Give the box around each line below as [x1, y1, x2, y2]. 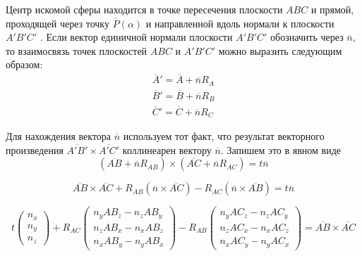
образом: [6, 57, 43, 72]
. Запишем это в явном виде [220, 142, 342, 157]
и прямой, [310, 2, 354, 16]
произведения [6, 142, 64, 157]
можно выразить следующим [218, 43, 342, 58]
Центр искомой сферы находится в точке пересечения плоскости [6, 2, 283, 16]
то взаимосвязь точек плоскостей [6, 43, 147, 58]
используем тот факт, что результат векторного [123, 129, 325, 143]
